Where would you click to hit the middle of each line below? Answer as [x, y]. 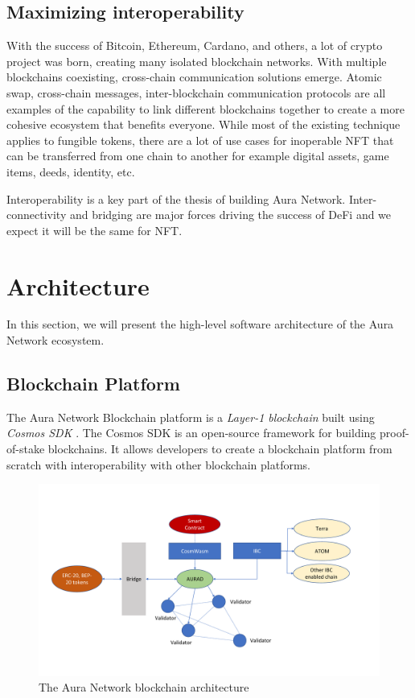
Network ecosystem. [55, 340]
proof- [394, 433]
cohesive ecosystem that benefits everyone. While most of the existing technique [203, 124]
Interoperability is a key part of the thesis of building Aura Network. [176, 198]
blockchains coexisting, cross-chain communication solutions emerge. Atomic [194, 77]
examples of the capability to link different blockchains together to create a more [205, 108]
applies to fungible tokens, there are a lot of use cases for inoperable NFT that [200, 140]
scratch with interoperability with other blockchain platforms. [158, 464]
